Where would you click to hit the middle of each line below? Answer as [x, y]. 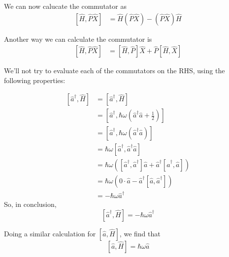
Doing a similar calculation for [50, 233]
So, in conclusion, [30, 204]
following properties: [35, 80]
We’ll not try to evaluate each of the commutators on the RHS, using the [114, 71]
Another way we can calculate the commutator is [78, 39]
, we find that [140, 233]
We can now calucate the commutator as [65, 6]
